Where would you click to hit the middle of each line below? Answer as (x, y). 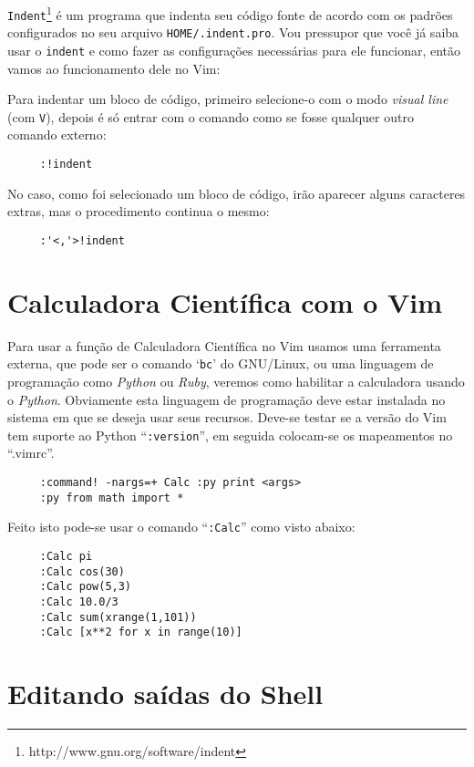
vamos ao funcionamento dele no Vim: (114, 68)
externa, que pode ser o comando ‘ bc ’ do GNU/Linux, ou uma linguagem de (221, 363)
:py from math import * (112, 498)
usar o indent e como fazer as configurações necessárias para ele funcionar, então (234, 50)
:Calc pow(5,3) (86, 587)
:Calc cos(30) (82, 571)
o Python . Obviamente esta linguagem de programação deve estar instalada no (227, 399)
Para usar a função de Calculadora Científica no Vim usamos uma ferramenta (224, 345)
